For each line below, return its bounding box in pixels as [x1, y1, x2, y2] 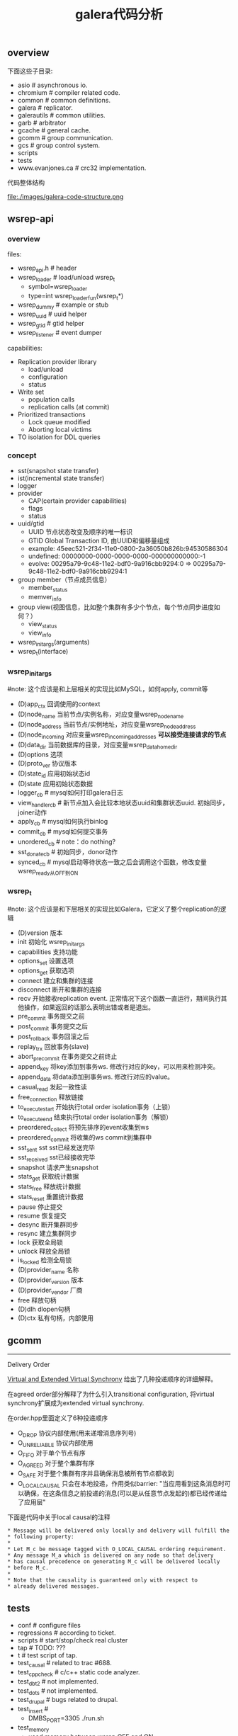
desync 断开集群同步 [17, 1220, 79, 1229]
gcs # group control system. [17, 141, 101, 149]
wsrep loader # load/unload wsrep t [17, 273, 115, 283]
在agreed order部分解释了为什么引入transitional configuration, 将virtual [7, 1390, 215, 1398]
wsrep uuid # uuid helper [17, 310, 87, 320]
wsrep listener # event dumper [17, 328, 103, 339]
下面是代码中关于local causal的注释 [7, 1513, 111, 1521]
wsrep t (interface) [17, 647, 69, 657]
